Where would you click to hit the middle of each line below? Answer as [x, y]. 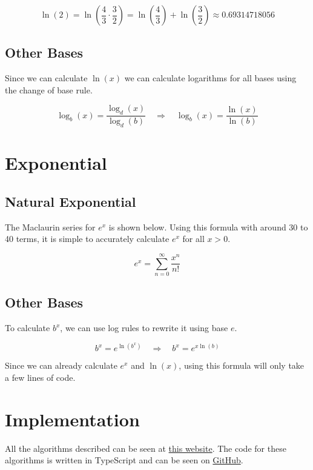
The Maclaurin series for [50, 227]
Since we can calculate [46, 78]
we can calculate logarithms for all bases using [210, 78]
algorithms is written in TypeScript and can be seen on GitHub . [124, 460]
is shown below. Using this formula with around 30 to [208, 227]
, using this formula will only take [242, 365]
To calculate [28, 328]
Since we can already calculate [61, 365]
